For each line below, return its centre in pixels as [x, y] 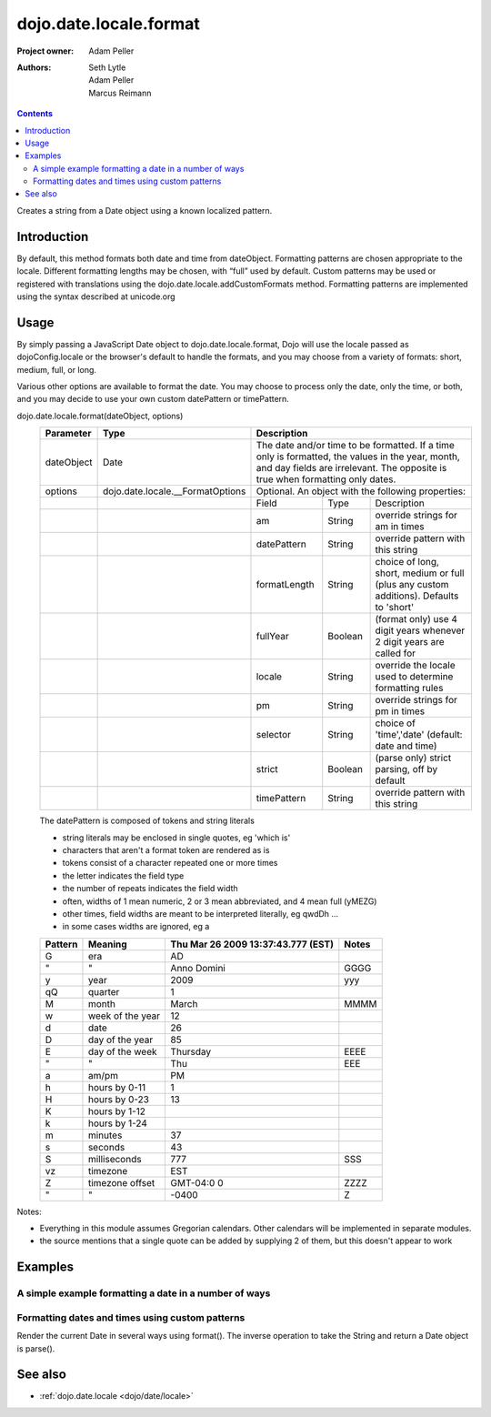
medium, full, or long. [57, 369]
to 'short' [395, 608]
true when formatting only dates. [326, 479]
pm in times [400, 711]
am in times [400, 527]
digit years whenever [420, 630]
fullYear [273, 637]
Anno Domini [198, 968]
